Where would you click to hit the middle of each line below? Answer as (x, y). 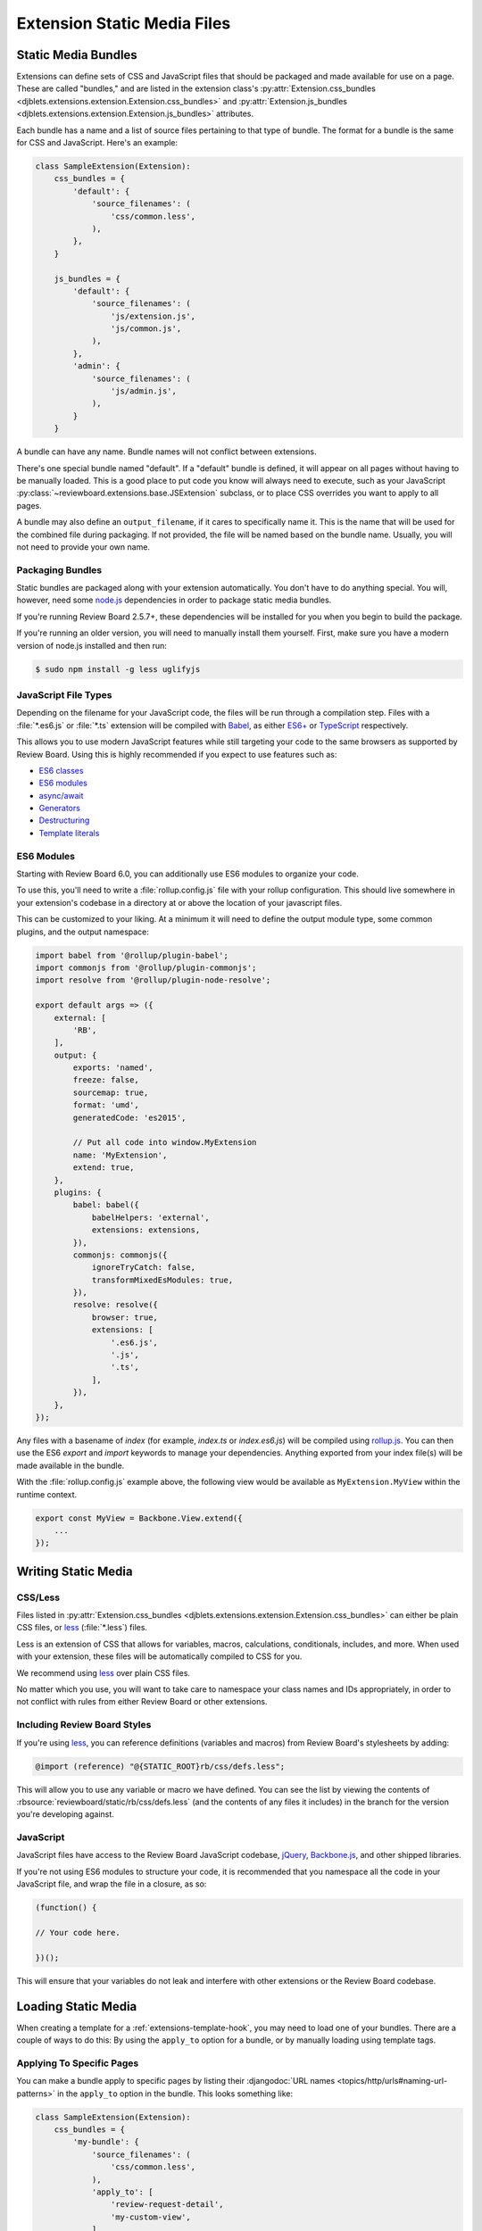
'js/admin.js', (144, 391)
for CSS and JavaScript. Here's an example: (97, 143)
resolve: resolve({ (115, 1305)
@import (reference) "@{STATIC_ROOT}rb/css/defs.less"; (160, 1766)
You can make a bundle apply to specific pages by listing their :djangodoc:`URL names (176, 2081)
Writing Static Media (75, 1571)
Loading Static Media (77, 2007)
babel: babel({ (106, 1205)
